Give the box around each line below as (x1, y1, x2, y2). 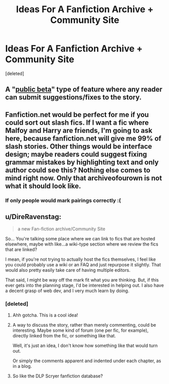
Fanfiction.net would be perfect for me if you (5, 110, 149, 119)
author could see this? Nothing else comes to (5, 166, 150, 174)
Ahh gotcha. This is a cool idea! (12, 312, 78, 318)
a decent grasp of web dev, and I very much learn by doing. (5, 288, 130, 294)
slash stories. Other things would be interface (5, 142, 152, 151)
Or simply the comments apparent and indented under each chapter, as (12, 358, 161, 364)
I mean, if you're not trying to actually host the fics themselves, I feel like (5, 256, 156, 262)
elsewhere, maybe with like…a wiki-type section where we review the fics (5, 241, 158, 247)
